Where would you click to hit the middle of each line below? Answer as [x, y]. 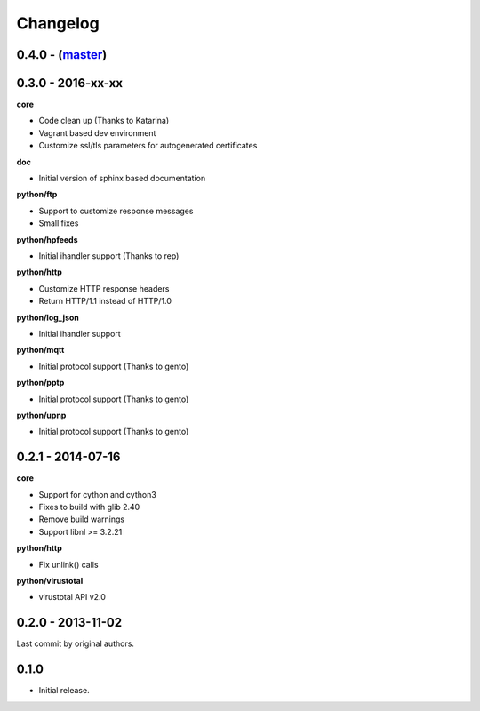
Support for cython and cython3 [98, 494]
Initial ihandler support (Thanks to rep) [109, 256]
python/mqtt [40, 350]
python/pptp [40, 383]
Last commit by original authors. [76, 643]
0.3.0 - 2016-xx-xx [70, 83]
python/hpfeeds [48, 239]
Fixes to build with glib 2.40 [89, 507]
